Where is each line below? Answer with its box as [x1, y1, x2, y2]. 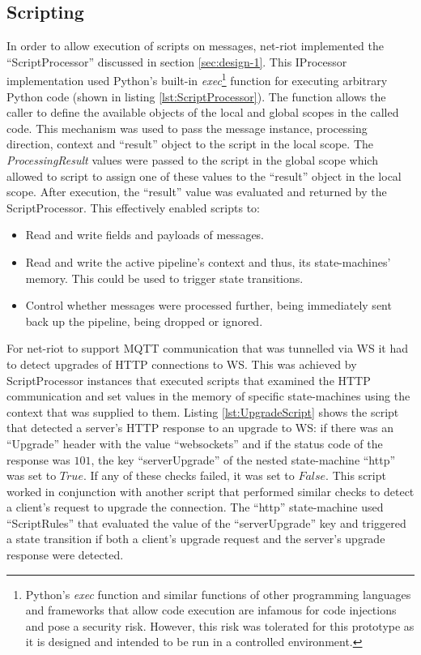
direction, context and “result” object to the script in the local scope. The [6, 135, 373, 152]
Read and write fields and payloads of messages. [25, 226, 265, 243]
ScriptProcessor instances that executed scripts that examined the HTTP [6, 371, 371, 388]
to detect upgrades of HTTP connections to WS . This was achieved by [6, 355, 357, 372]
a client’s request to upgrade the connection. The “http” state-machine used [6, 499, 384, 516]
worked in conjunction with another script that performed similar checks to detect [6, 482, 415, 499]
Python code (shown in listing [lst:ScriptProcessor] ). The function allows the [6, 88, 386, 105]
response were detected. [6, 546, 124, 563]
